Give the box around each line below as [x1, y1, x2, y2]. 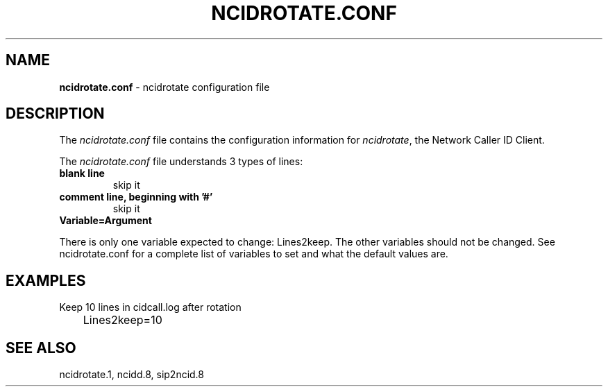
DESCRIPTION [6, 105, 105, 123]
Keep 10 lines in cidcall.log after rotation [59, 301, 242, 314]
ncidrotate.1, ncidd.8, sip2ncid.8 [59, 368, 205, 381]
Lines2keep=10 [83, 313, 162, 327]
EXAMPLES [6, 271, 86, 289]
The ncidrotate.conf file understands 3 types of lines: [59, 155, 303, 168]
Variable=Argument [59, 214, 152, 227]
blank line [59, 167, 105, 180]
